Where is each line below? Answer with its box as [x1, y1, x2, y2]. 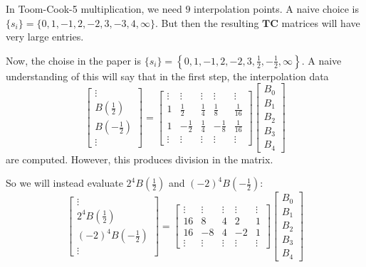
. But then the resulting [155, 15, 259, 30]
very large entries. [6, 29, 84, 44]
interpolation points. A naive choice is [194, 1, 360, 16]
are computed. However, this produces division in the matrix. [6, 151, 273, 166]
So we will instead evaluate [6, 175, 123, 190]
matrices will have [281, 15, 360, 30]
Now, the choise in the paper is [6, 53, 141, 67]
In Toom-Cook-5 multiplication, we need [6, 1, 182, 16]
